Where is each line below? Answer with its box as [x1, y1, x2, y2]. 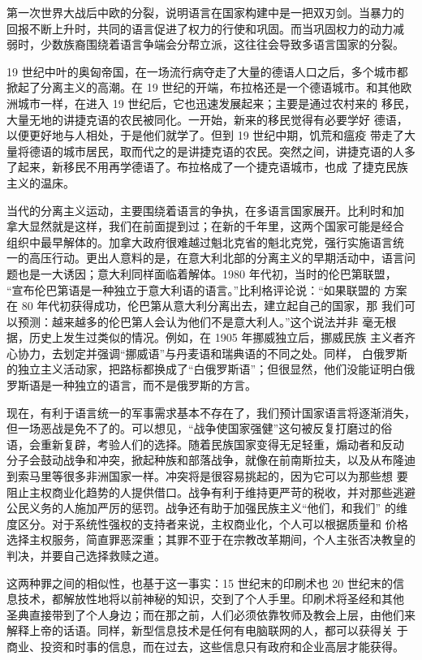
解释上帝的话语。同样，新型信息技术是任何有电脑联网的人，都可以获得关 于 [6, 622, 408, 639]
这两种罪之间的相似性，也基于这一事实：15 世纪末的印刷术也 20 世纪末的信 [6, 574, 404, 591]
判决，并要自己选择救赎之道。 [6, 547, 166, 563]
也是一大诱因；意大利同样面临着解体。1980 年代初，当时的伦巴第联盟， [17, 265, 397, 282]
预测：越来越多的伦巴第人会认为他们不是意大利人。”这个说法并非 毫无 [17, 313, 385, 330]
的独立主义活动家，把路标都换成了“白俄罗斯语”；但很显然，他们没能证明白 [6, 360, 404, 377]
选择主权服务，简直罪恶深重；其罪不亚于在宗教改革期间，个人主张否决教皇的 [6, 531, 416, 548]
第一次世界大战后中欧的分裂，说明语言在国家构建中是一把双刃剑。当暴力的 [6, 4, 404, 20]
